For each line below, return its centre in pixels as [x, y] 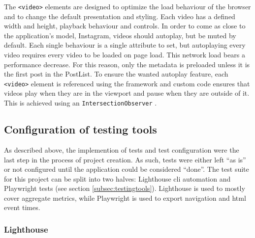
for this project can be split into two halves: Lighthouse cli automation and [117, 178]
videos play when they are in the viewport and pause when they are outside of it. [127, 93]
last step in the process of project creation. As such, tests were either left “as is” [125, 159]
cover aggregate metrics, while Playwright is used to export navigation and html [125, 198]
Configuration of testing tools [80, 129]
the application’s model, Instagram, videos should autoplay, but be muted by [120, 35]
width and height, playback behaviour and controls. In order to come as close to [125, 26]
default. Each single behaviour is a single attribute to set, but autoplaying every [125, 45]
